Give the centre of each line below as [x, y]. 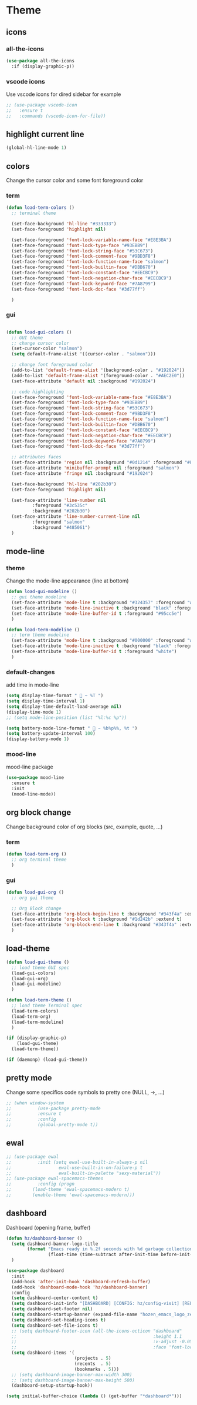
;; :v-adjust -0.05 [102, 1342]
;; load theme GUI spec [40, 968]
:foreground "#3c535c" [60, 506]
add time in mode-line [33, 685]
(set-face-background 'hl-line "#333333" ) [64, 224]
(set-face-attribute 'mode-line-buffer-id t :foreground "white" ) [94, 652]
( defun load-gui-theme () [38, 962]
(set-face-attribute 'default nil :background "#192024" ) [84, 381]
